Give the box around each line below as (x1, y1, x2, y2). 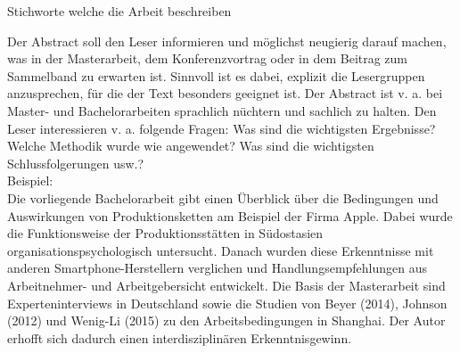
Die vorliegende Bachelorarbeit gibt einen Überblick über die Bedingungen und (7, 188, 439, 207)
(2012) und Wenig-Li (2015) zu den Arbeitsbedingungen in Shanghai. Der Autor (7, 311, 446, 330)
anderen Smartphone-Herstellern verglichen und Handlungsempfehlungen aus (7, 259, 428, 277)
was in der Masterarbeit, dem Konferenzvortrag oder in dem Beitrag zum (7, 49, 408, 68)
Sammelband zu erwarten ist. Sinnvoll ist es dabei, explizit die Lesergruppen (7, 66, 425, 85)
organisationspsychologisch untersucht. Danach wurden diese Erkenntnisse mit (7, 241, 434, 259)
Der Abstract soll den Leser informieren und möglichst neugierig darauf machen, (7, 31, 447, 50)
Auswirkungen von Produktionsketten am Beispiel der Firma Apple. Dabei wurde (7, 206, 453, 225)
